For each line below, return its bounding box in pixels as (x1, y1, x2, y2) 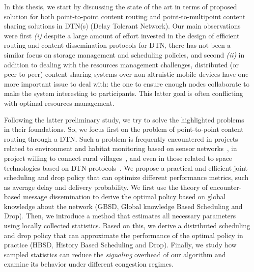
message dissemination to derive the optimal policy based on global (23, 191, 226, 202)
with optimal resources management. (4, 97, 114, 108)
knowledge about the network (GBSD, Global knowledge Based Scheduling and (4, 201, 243, 211)
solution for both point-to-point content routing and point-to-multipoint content (4, 11, 246, 21)
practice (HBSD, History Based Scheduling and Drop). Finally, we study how (4, 240, 237, 250)
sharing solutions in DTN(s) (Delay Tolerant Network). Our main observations (4, 21, 241, 31)
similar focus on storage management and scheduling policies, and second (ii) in (4, 49, 245, 60)
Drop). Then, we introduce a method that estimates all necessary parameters (4, 211, 236, 221)
